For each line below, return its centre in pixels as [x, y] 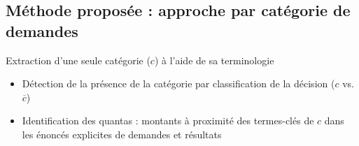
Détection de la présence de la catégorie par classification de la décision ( [178, 83]
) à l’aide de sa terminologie [214, 60]
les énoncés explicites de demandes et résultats [122, 134]
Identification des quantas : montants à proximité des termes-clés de [168, 121]
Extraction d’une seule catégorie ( [78, 60]
